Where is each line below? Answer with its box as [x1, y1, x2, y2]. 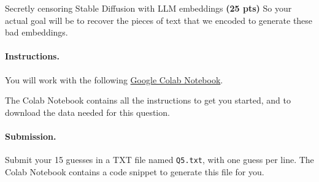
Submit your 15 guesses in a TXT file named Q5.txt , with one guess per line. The [5, 153, 314, 166]
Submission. [5, 129, 56, 142]
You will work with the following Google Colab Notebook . [5, 73, 223, 86]
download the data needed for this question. [5, 105, 170, 118]
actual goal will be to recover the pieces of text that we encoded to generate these [5, 13, 313, 26]
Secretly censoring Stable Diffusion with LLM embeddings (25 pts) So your [5, 2, 292, 14]
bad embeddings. [5, 26, 68, 39]
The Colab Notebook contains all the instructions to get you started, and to [5, 94, 291, 107]
